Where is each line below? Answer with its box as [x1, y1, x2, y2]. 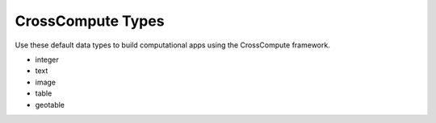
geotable [35, 100, 65, 109]
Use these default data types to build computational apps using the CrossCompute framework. [15, 40, 330, 50]
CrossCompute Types [15, 12, 165, 30]
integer [35, 55, 60, 64]
